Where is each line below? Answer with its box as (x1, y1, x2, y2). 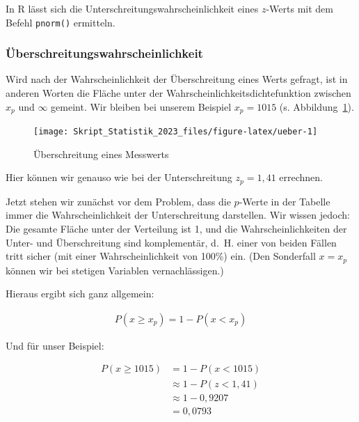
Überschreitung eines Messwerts (33, 146, 169, 161)
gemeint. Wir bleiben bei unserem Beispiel (51, 99, 232, 114)
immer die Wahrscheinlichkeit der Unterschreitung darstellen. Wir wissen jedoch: (6, 208, 350, 222)
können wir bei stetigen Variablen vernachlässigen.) (6, 263, 224, 277)
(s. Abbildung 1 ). (279, 99, 354, 114)
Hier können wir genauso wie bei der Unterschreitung (6, 170, 232, 185)
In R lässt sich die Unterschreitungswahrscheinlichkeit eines (6, 1, 259, 15)
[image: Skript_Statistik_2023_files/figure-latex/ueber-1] (33, 127, 318, 137)
